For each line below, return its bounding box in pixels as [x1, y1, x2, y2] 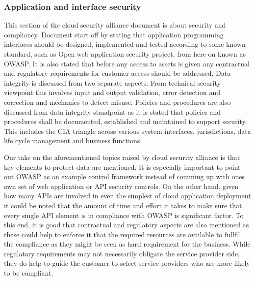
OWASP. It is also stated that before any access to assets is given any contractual [4, 58, 250, 68]
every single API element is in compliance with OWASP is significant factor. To [4, 210, 244, 220]
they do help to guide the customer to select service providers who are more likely [4, 258, 250, 268]
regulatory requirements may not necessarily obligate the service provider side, [4, 248, 240, 258]
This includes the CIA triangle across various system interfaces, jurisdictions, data [4, 125, 251, 136]
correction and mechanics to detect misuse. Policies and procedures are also [4, 96, 231, 107]
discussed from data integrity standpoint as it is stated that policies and [4, 106, 221, 117]
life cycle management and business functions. [4, 135, 142, 146]
